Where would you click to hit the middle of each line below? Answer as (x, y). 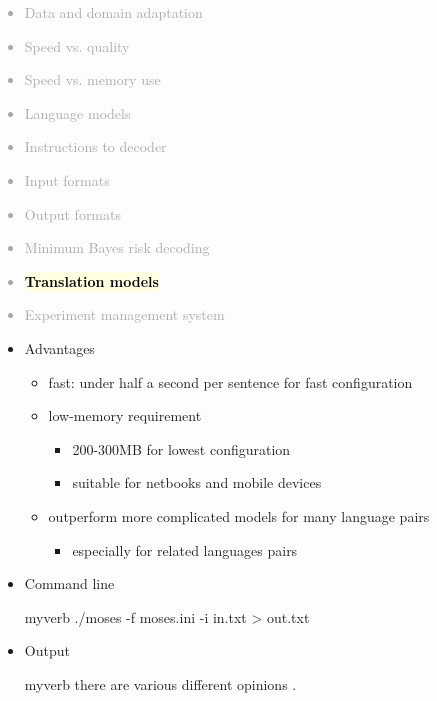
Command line (69, 583)
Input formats (67, 179)
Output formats (72, 213)
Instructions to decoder (95, 146)
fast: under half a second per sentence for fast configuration (230, 381)
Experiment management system (124, 314)
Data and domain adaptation (113, 12)
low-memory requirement (125, 415)
